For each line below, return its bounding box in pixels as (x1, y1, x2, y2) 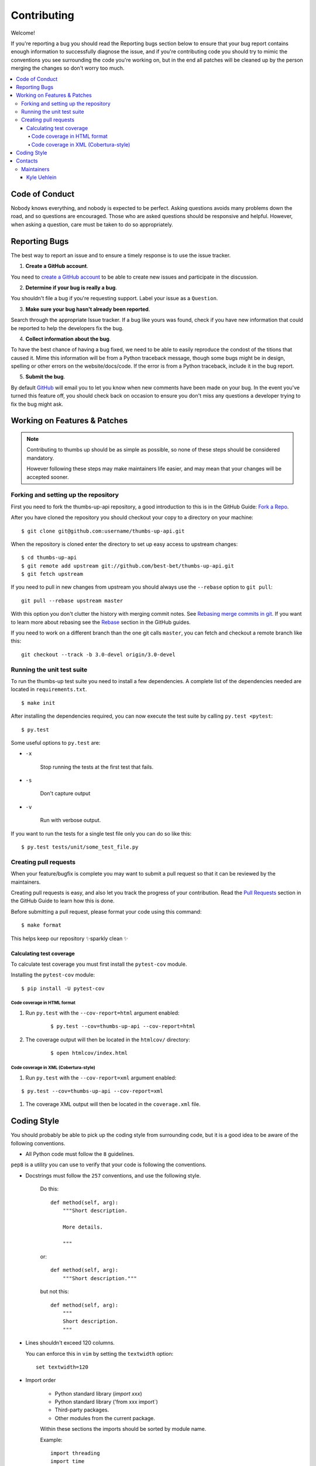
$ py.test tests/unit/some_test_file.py (21, 844, 139, 850)
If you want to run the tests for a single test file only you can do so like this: (11, 830, 192, 837)
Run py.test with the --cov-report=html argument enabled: (25, 1009, 180, 1017)
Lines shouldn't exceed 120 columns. (25, 1339, 115, 1346)
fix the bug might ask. (11, 401, 64, 408)
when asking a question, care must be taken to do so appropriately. (11, 220, 173, 228)
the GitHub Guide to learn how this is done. (11, 897, 115, 904)
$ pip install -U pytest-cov (21, 985, 105, 992)
